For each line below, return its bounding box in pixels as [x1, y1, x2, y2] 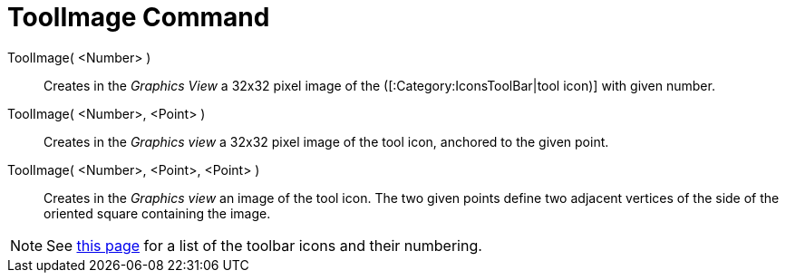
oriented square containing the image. [44, 205, 271, 221]
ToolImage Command [7, 2, 270, 33]
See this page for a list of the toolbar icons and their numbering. [46, 236, 482, 255]
